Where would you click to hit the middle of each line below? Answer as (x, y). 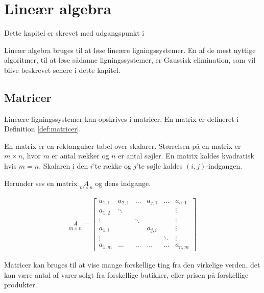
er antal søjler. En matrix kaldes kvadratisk (186, 156)
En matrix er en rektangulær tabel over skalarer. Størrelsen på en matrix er (123, 145)
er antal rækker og (80, 156)
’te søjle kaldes (160, 166)
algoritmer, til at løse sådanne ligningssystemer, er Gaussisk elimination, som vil (130, 60)
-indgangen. (224, 166)
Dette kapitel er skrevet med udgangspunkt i (74, 33)
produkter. (21, 285)
